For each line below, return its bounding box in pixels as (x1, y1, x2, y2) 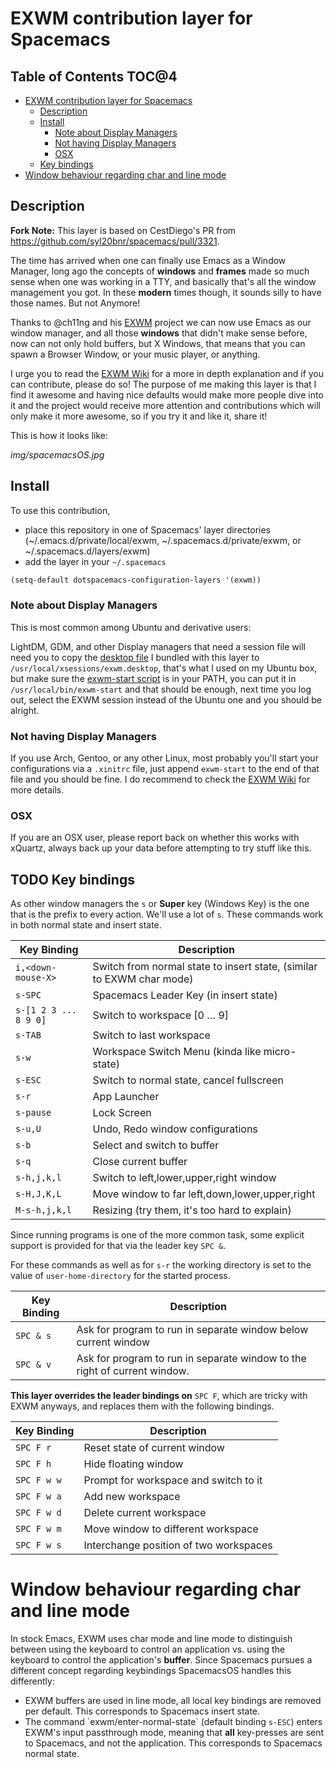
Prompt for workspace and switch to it (83, 1473, 263, 1487)
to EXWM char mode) (92, 972, 194, 986)
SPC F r (15, 1442, 52, 1454)
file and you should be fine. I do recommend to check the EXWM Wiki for (10, 773, 311, 786)
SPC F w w (15, 1475, 62, 1486)
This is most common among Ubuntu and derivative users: (10, 621, 252, 633)
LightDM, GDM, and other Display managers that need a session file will (10, 640, 306, 652)
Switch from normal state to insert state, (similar (92, 960, 318, 974)
